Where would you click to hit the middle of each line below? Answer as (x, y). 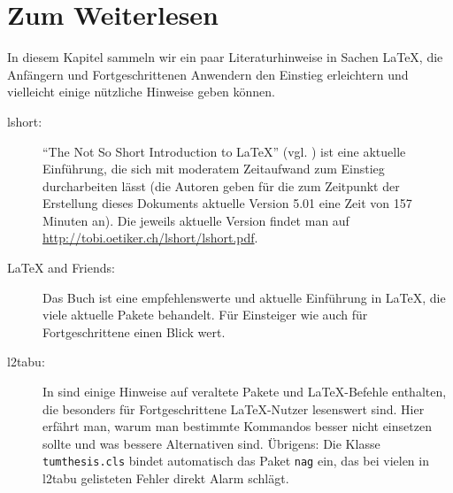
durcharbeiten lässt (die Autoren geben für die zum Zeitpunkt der (221, 185)
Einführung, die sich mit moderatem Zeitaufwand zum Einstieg (214, 169)
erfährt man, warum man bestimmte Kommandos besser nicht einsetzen (237, 426)
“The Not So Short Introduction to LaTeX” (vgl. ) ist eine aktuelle (224, 151)
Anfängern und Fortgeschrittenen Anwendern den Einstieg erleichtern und (208, 74)
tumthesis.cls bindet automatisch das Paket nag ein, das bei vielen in (236, 461)
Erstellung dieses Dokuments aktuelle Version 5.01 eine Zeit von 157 (227, 203)
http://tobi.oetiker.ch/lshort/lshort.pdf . (150, 238)
